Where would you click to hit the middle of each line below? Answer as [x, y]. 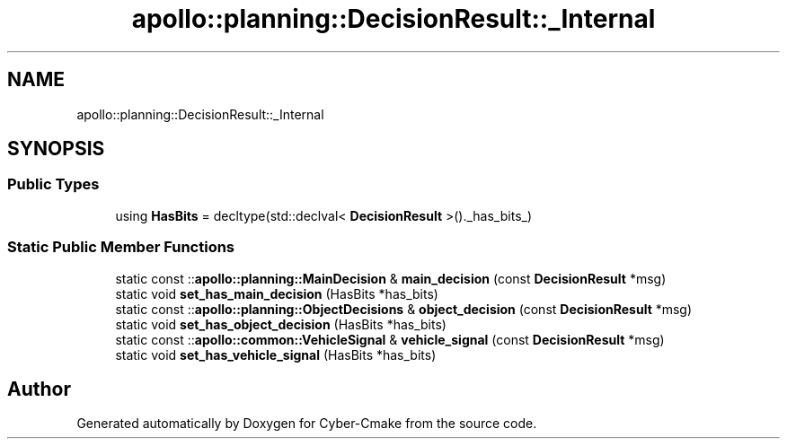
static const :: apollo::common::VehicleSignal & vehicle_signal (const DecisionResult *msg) [390, 339]
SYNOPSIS [56, 149]
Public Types [53, 184]
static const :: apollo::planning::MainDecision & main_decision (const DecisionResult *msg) [391, 278]
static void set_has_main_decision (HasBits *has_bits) [277, 293]
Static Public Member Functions [121, 247]
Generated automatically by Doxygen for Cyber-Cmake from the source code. [307, 424]
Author [39, 389]
